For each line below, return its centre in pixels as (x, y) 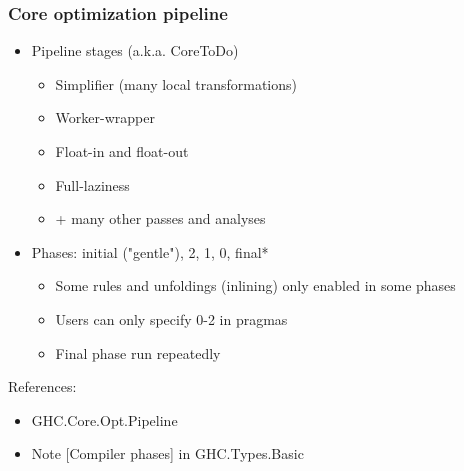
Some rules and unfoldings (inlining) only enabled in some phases (255, 285)
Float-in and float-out (122, 151)
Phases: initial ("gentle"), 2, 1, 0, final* (150, 251)
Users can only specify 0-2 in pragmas (171, 318)
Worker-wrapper (105, 117)
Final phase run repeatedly (138, 352)
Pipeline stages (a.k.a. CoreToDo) (135, 50)
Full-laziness (92, 184)
